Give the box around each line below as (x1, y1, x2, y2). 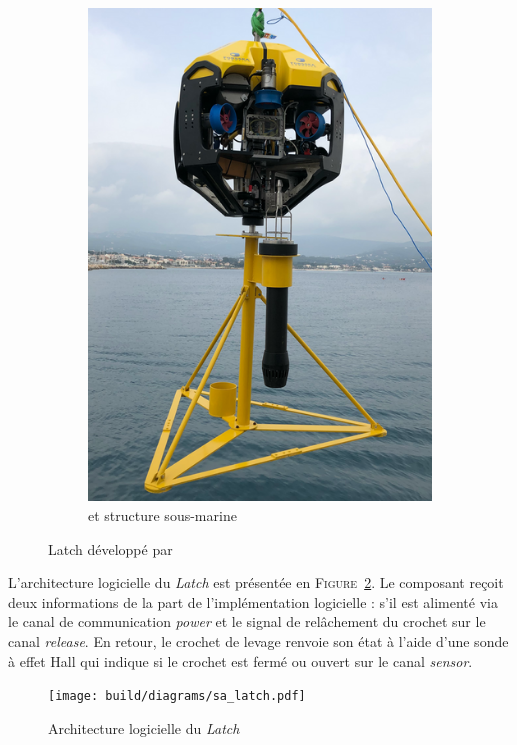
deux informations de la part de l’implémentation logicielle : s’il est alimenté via (8, 591, 498, 612)
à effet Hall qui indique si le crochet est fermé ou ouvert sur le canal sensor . (8, 650, 473, 671)
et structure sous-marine (88, 505, 237, 526)
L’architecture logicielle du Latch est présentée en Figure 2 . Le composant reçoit (8, 572, 504, 593)
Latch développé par (48, 538, 173, 559)
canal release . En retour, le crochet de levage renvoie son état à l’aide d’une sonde (8, 630, 509, 651)
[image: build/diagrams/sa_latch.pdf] (48, 689, 306, 704)
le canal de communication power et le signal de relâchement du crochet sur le (8, 611, 486, 632)
